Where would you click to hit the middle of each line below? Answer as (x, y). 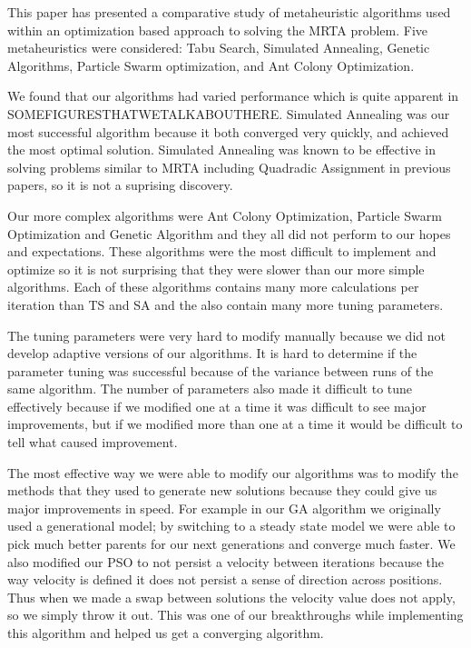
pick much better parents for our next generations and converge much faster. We (231, 544)
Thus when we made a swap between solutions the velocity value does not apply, (231, 597)
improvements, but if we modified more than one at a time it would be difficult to (235, 424)
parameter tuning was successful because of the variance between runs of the (221, 370)
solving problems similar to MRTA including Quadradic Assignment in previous (229, 167)
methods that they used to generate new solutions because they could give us (222, 490)
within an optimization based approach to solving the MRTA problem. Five (218, 30)
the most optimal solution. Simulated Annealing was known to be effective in (221, 150)
